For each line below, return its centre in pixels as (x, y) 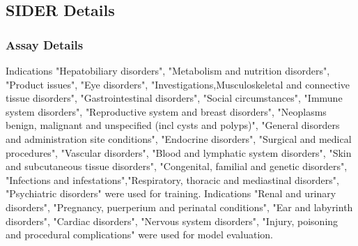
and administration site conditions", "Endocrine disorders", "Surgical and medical (179, 138)
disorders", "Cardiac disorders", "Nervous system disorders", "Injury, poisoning (172, 221)
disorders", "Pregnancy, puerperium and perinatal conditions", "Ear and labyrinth (179, 207)
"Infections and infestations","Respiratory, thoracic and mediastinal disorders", (172, 179)
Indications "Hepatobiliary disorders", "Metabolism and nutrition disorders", (168, 70)
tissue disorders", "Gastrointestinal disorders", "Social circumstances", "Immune (174, 98)
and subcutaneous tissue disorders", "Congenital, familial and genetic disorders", (177, 166)
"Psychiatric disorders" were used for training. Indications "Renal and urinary (171, 193)
